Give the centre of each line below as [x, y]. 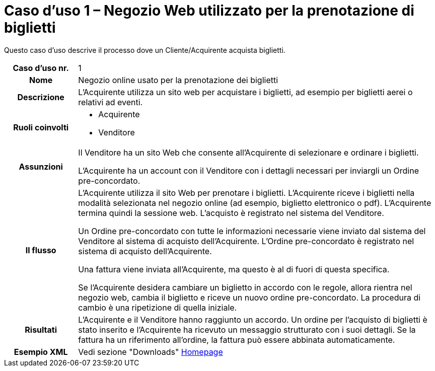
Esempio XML [41, 352]
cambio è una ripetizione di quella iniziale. [158, 307]
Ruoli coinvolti [41, 127]
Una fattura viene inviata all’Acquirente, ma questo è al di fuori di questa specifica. [234, 269]
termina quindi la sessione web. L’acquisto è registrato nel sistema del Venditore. [231, 213]
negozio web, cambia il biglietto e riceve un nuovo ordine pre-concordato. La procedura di [249, 297]
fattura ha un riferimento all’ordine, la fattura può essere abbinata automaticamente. [237, 340]
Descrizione [41, 97]
